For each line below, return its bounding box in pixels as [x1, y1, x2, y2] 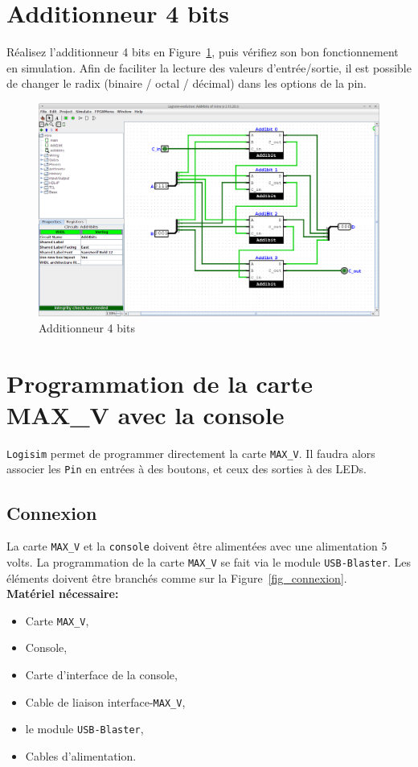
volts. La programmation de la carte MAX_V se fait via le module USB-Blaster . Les [6, 553, 411, 570]
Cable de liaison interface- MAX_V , [25, 693, 186, 710]
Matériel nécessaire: [6, 585, 119, 602]
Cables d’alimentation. [25, 747, 137, 764]
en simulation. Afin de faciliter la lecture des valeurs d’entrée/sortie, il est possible [6, 59, 412, 76]
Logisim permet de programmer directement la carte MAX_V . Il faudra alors [6, 444, 375, 461]
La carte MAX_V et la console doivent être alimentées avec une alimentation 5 [6, 538, 387, 555]
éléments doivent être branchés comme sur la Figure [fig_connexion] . [6, 569, 347, 586]
